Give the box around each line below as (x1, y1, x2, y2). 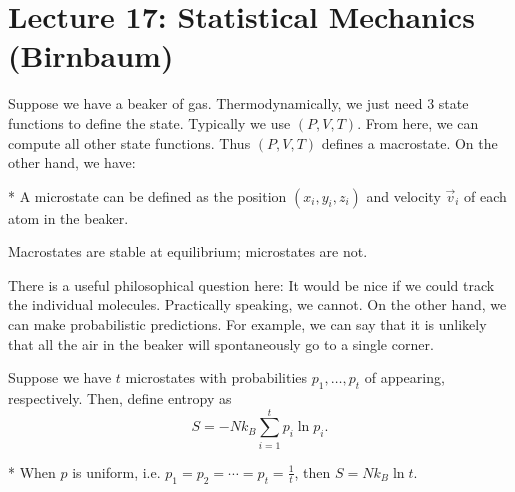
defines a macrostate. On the (321, 132, 498, 153)
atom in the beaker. (8, 207, 129, 228)
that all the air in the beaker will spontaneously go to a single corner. (8, 333, 434, 354)
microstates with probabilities (125, 367, 308, 388)
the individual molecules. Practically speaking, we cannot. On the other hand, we (8, 294, 507, 315)
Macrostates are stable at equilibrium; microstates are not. (8, 241, 368, 262)
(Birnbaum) (8, 35, 174, 76)
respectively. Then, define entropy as (8, 388, 232, 409)
